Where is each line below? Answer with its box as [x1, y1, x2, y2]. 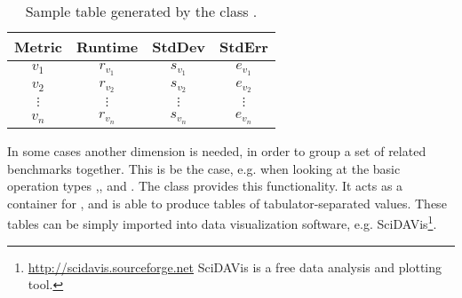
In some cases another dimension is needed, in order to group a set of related [7, 142, 426, 161]
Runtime [76, 36, 139, 57]
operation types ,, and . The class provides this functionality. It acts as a [7, 176, 403, 195]
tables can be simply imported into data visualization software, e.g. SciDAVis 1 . [7, 212, 437, 233]
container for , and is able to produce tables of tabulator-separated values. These [7, 193, 447, 212]
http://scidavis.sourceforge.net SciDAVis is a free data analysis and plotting [28, 257, 442, 276]
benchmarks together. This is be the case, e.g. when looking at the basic [7, 159, 401, 177]
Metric [14, 36, 62, 57]
